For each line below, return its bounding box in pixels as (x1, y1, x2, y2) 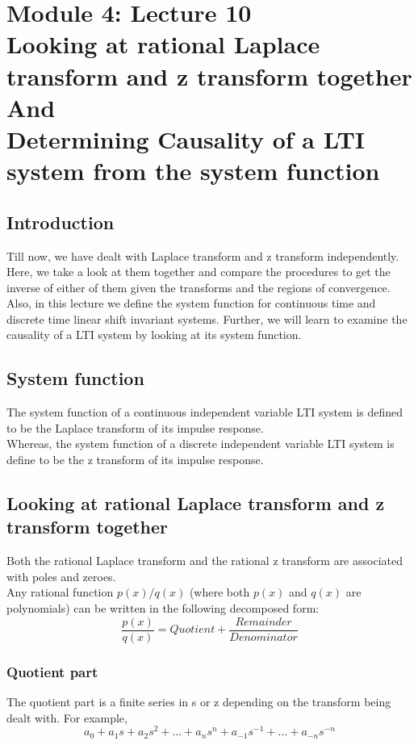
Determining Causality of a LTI (6, 122, 365, 155)
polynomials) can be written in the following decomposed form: (6, 600, 320, 617)
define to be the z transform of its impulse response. (6, 451, 264, 468)
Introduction (6, 209, 115, 234)
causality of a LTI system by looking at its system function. (6, 326, 302, 343)
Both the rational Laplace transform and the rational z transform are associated (6, 552, 403, 569)
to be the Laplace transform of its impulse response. (6, 419, 264, 436)
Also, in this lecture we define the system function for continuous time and (6, 295, 376, 312)
